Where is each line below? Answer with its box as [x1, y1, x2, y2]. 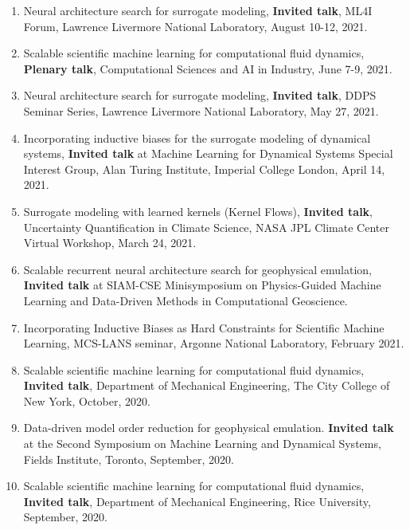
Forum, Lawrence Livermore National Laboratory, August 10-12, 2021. [23, 18, 368, 34]
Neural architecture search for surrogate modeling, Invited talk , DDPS [23, 87, 377, 104]
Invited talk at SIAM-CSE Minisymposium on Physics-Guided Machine [23, 277, 381, 293]
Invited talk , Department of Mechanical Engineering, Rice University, [23, 493, 371, 509]
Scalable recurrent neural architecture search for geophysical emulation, [23, 261, 372, 277]
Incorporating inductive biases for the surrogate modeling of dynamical [23, 129, 371, 146]
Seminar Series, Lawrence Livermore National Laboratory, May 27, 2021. [23, 102, 379, 119]
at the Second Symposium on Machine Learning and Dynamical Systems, [23, 435, 381, 452]
